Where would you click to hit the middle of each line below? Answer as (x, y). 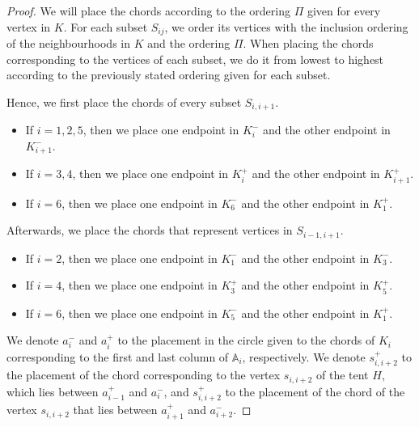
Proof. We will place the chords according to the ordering (148, 11)
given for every (344, 11)
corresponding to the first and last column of (118, 356)
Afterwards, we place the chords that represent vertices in (150, 230)
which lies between (53, 391)
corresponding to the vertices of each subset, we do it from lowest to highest (195, 59)
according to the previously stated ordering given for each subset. (169, 75)
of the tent (343, 375)
